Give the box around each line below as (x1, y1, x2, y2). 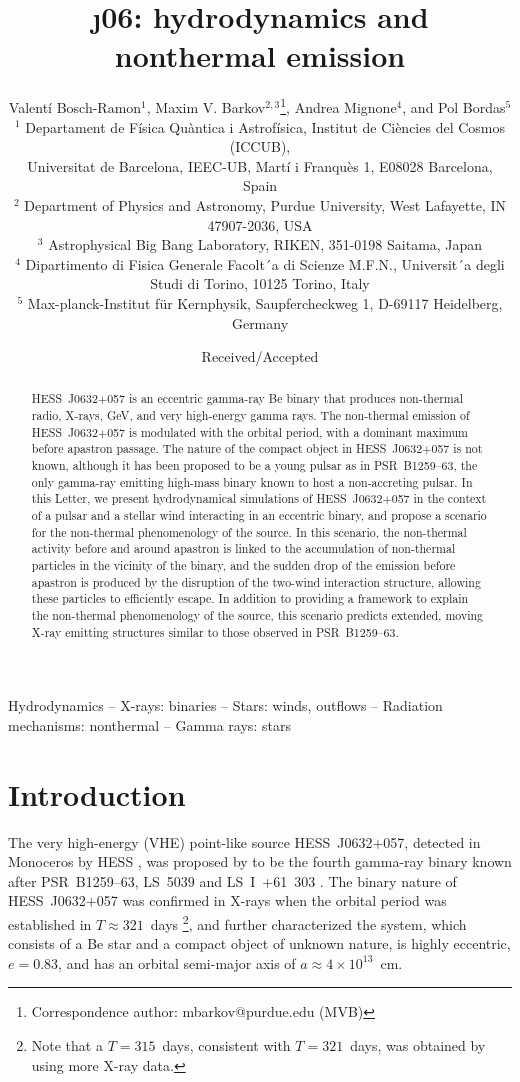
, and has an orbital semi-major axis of (58, 952, 296, 973)
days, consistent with (162, 1035, 291, 1056)
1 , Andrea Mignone (280, 94, 397, 117)
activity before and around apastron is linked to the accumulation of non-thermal (31, 540, 456, 557)
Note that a (31, 1035, 103, 1056)
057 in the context (391, 490, 487, 507)
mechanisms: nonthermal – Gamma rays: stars (8, 714, 291, 735)
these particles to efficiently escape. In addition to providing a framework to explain (31, 590, 469, 607)
